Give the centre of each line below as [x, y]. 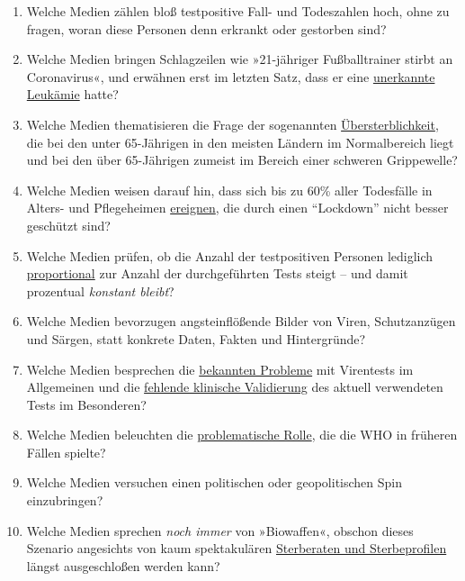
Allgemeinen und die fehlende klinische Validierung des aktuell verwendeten [235, 387]
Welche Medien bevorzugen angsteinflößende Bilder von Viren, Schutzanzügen [241, 321]
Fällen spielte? [66, 452]
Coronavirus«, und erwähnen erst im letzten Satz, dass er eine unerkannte [231, 76]
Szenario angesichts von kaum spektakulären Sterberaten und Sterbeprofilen [237, 548]
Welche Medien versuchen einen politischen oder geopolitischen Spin [215, 482]
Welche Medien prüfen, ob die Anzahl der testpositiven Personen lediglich [230, 255]
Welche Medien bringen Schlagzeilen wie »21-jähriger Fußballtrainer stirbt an [240, 59]
